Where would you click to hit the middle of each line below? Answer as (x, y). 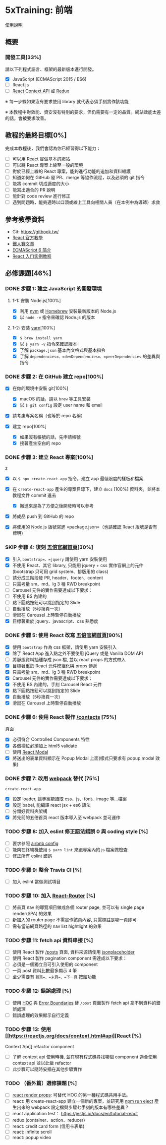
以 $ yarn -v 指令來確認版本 (48, 344)
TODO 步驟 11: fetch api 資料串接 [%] (49, 940)
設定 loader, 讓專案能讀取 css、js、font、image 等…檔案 (70, 799)
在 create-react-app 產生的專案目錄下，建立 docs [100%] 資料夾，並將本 (86, 489)
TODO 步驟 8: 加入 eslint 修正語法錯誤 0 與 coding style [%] (77, 831)
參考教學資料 (25, 220)
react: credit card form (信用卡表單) (48, 1126)
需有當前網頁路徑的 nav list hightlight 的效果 (57, 926)
